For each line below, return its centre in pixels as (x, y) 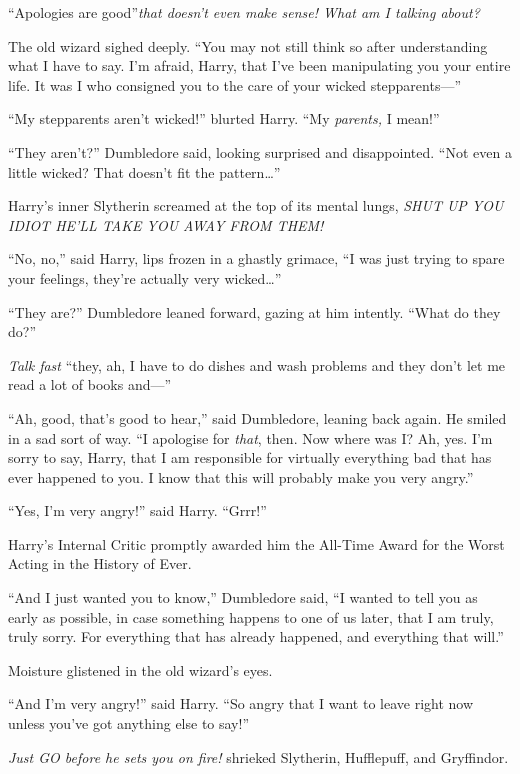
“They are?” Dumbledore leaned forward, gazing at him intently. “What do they (254, 311)
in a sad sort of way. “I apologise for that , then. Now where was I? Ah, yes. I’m (250, 437)
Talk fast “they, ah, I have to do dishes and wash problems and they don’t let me (257, 364)
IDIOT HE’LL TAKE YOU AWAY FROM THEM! (166, 224)
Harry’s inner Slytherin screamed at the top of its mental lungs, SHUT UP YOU (256, 205)
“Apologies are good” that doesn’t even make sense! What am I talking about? (244, 12)
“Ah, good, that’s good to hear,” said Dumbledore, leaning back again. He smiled (257, 417)
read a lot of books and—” (90, 384)
